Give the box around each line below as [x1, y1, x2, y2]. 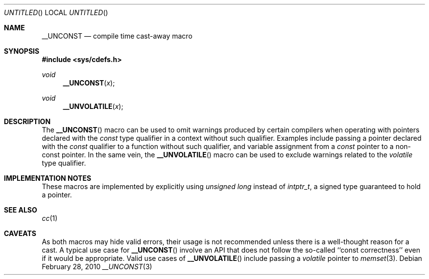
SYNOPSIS [4, 47, 40, 55]
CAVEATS [4, 229, 36, 237]
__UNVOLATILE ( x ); [63, 102, 123, 110]
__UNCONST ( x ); [63, 79, 115, 87]
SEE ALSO [4, 206, 37, 214]
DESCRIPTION [4, 117, 51, 126]
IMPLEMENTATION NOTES [4, 174, 92, 182]
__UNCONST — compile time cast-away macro [42, 32, 192, 40]
